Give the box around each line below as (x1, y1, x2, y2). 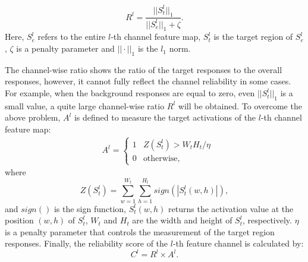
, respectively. (243, 214, 292, 226)
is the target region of (213, 30, 293, 43)
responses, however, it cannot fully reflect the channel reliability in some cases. (5, 75, 291, 87)
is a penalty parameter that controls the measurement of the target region (5, 225, 275, 238)
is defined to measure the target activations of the (74, 111, 256, 124)
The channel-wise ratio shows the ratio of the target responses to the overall (5, 63, 282, 75)
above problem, (5, 111, 61, 124)
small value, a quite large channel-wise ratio (5, 99, 165, 112)
